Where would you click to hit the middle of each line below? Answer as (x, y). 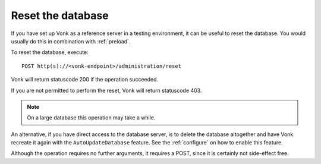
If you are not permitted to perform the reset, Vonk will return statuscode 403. (106, 90)
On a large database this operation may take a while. (91, 118)
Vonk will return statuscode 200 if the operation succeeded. (85, 80)
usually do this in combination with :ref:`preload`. (71, 41)
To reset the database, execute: (50, 52)
